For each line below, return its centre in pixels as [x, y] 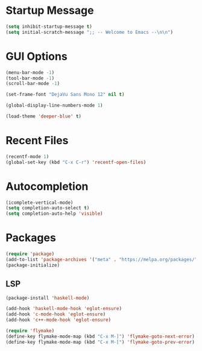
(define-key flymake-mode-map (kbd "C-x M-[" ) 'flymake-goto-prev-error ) [100, 342]
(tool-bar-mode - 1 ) [30, 78]
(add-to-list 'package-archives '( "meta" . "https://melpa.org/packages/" [102, 259]
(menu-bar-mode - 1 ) [30, 72]
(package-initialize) [33, 265]
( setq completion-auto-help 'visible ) [54, 214]
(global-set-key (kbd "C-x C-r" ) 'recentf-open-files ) [76, 162]
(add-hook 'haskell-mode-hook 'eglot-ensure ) [64, 309]
